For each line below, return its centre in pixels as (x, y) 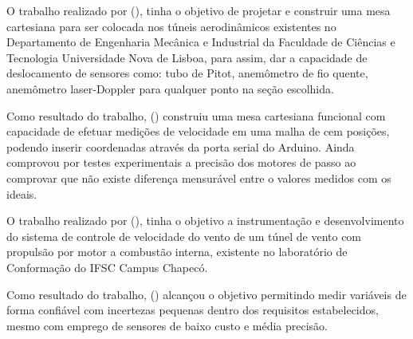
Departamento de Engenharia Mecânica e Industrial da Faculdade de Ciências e (201, 42)
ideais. (22, 193)
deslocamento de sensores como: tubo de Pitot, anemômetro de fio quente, (187, 73)
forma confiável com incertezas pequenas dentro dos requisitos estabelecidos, (193, 310)
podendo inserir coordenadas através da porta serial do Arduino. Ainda (181, 146)
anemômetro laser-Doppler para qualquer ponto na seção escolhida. (170, 88)
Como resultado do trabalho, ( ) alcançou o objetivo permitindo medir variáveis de (206, 294)
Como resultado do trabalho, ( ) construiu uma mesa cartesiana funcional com (196, 115)
